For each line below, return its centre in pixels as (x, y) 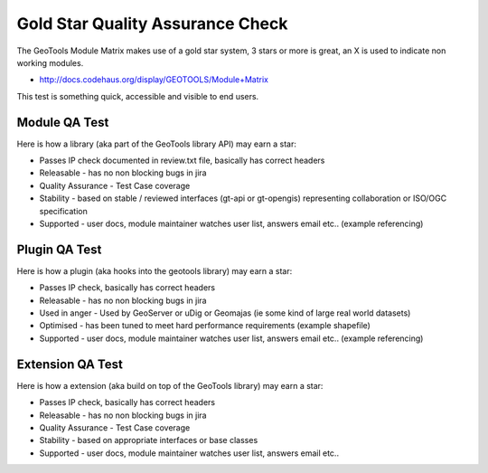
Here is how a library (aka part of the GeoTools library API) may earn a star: (157, 144)
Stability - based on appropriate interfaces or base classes (149, 440)
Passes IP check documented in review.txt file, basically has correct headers (182, 161)
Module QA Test (63, 122)
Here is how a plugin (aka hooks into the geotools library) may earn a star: (155, 270)
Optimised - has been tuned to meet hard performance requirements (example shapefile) (205, 326)
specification (63, 211)
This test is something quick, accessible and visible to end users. (138, 96)
